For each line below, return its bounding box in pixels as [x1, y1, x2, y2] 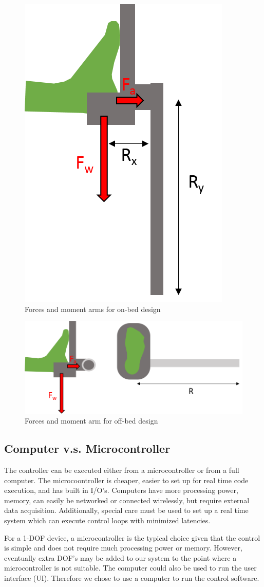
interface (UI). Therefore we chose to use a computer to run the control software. [4, 572, 259, 583]
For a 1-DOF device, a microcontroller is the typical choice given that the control [4, 532, 260, 543]
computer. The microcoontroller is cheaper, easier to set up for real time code [4, 474, 249, 485]
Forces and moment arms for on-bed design [25, 303, 161, 314]
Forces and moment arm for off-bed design [25, 415, 158, 426]
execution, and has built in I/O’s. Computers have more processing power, [4, 485, 238, 496]
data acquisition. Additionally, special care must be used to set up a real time [4, 505, 249, 516]
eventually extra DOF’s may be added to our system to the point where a [4, 552, 237, 563]
